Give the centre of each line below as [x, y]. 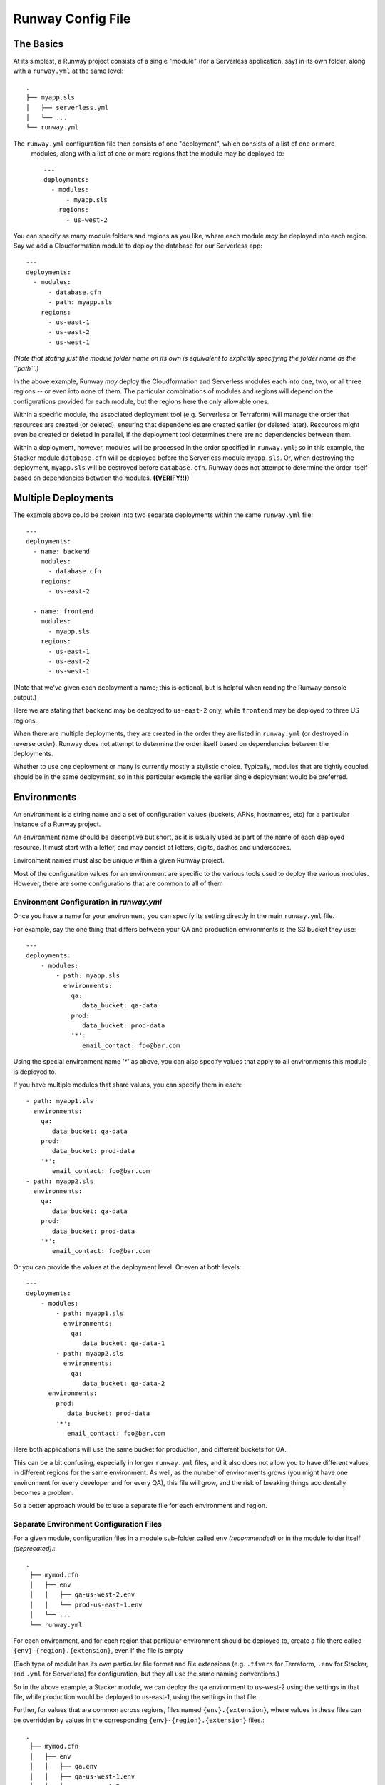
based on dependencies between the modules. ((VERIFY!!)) [101, 478]
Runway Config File [72, 19]
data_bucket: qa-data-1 [124, 1343]
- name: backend [62, 551]
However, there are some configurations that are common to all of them [118, 884]
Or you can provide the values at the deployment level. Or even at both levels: [127, 1267]
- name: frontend [63, 611]
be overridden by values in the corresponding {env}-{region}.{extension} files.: [139, 1720]
